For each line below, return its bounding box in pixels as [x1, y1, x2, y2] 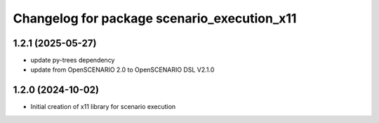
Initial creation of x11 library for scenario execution [30, 103, 176, 111]
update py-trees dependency [30, 56, 115, 65]
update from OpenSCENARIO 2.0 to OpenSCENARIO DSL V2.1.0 [30, 65, 215, 74]
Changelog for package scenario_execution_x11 [13, 11, 297, 26]
